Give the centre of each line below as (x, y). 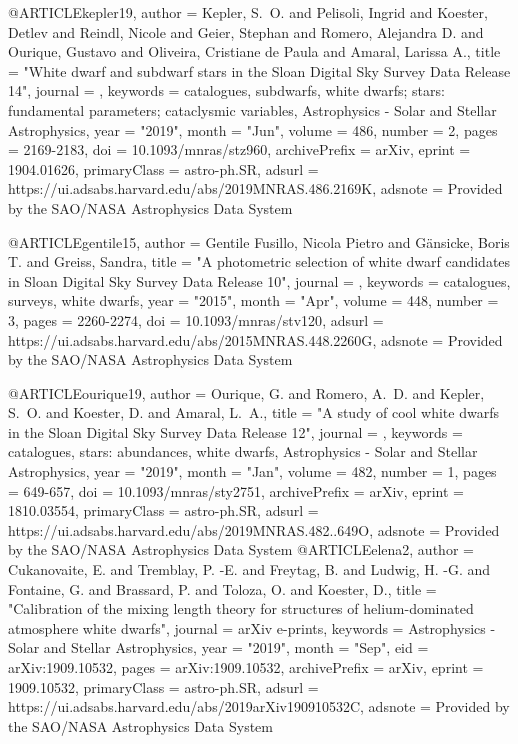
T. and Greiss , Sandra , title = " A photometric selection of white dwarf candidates (259, 261)
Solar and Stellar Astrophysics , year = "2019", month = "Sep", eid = (218, 647)
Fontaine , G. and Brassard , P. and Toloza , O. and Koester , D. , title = (222, 588)
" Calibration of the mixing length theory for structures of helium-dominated (241, 608)
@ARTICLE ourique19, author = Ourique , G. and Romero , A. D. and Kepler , (246, 392)
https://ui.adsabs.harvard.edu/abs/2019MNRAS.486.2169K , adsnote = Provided (255, 188)
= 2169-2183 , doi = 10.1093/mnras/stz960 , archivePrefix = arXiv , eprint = (239, 149)
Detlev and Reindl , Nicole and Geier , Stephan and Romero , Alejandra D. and (246, 31)
